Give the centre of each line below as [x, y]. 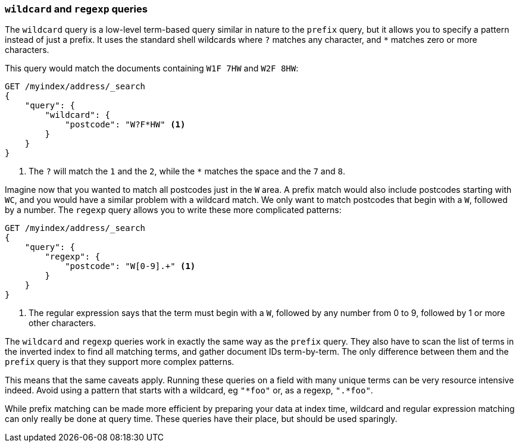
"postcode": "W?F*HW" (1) [125, 125]
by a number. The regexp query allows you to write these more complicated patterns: [173, 210]
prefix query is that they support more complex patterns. [120, 362]
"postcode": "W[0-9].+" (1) [130, 266]
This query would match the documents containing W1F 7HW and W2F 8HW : [152, 68]
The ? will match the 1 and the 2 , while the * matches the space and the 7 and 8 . [187, 171]
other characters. [62, 323]
